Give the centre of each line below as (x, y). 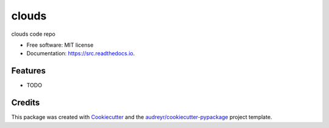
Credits (26, 103)
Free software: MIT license (60, 45)
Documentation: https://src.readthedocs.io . (81, 53)
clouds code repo (34, 34)
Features (28, 71)
